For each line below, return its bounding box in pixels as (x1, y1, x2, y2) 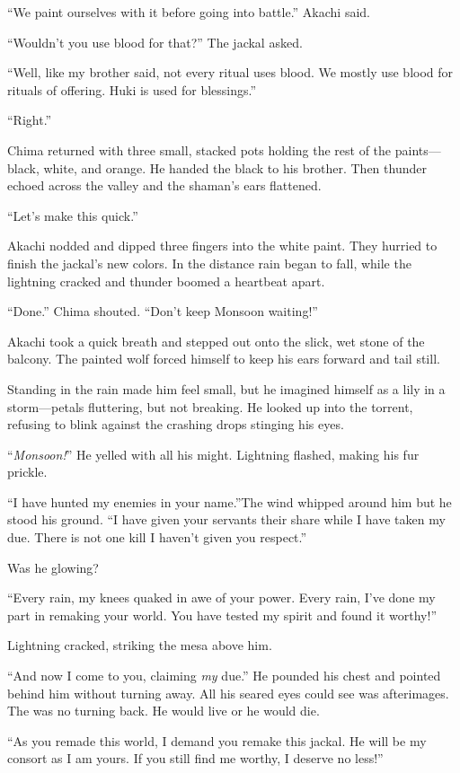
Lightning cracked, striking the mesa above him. (7, 636, 272, 654)
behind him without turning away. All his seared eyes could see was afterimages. (7, 683, 449, 702)
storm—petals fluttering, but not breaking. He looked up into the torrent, (7, 397, 413, 416)
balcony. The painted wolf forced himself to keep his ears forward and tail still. (7, 349, 440, 368)
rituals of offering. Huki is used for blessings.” (7, 80, 257, 99)
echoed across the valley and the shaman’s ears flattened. (7, 176, 322, 195)
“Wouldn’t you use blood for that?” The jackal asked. (7, 32, 303, 51)
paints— (394, 140, 441, 159)
